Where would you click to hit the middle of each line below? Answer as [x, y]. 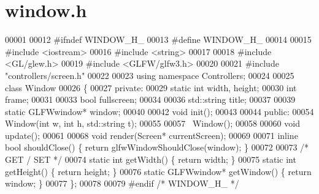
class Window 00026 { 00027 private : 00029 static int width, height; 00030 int [151, 87]
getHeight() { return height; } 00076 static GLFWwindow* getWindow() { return [158, 171]
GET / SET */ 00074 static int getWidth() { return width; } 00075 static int [151, 159]
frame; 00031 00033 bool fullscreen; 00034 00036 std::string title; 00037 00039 [150, 99]
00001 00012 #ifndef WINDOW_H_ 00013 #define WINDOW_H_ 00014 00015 [158, 39]
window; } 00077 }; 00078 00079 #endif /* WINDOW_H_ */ [122, 183]
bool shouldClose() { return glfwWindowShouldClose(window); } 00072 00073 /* [157, 147]
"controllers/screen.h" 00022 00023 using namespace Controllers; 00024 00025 [150, 75]
